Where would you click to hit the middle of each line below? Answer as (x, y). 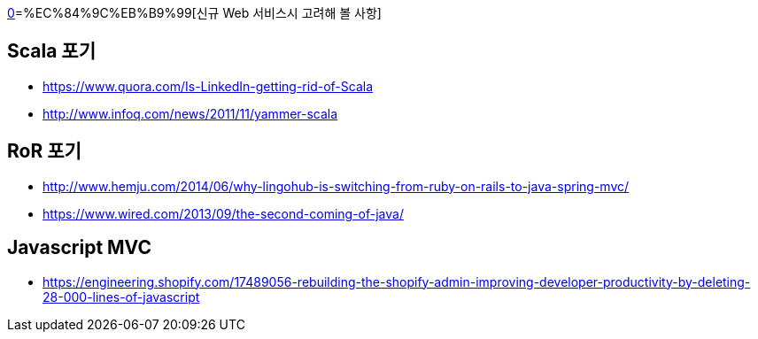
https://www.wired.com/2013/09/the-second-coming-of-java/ (223, 213)
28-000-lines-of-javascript (121, 297)
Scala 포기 (51, 51)
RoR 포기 (44, 151)
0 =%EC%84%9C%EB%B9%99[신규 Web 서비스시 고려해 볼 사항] (194, 13)
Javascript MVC (79, 248)
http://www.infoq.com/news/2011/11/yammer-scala (190, 113)
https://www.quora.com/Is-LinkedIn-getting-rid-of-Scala (208, 86)
